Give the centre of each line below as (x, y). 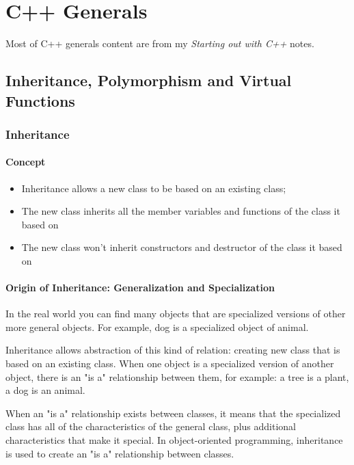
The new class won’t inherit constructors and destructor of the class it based (182, 247)
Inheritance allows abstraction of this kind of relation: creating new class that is (173, 350)
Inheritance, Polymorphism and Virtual (149, 80)
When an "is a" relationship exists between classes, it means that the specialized (173, 413)
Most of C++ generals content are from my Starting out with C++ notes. (160, 43)
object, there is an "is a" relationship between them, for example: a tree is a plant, (177, 376)
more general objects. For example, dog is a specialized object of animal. (157, 327)
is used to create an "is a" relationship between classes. (120, 453)
